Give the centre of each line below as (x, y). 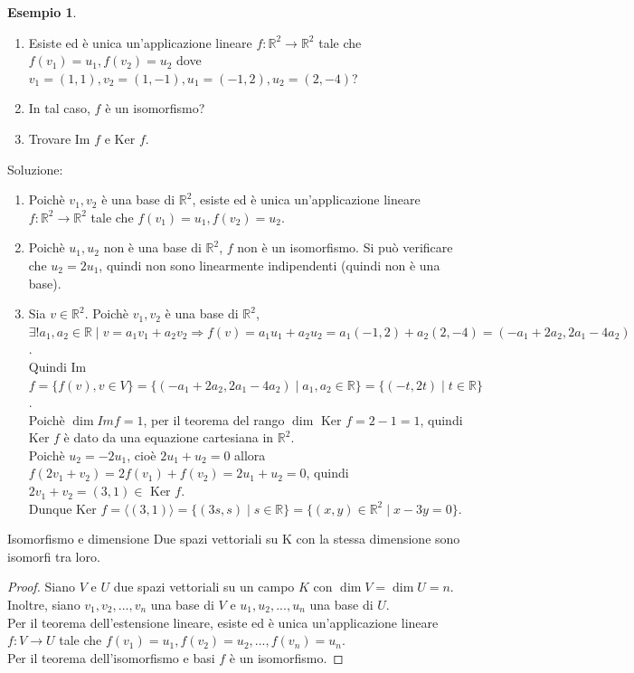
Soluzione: (35, 169)
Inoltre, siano (44, 605)
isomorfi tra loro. (54, 556)
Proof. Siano (42, 587)
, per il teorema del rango (214, 419)
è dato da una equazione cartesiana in (169, 437)
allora (250, 455)
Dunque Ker (62, 508)
